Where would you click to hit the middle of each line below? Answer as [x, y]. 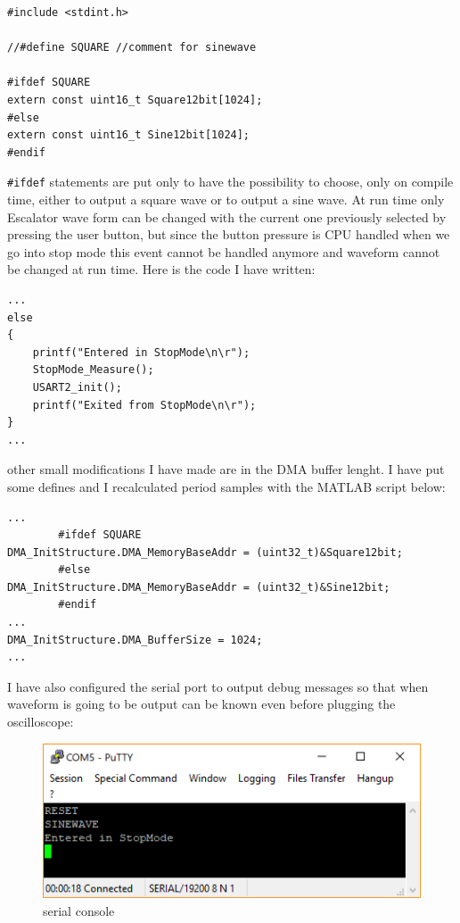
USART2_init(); [77, 387]
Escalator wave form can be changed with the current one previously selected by [227, 216]
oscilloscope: [41, 722]
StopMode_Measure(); [93, 370]
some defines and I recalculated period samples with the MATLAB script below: [226, 486]
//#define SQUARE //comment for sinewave [132, 48]
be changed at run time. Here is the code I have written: [161, 269]
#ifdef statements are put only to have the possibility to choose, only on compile [230, 182]
